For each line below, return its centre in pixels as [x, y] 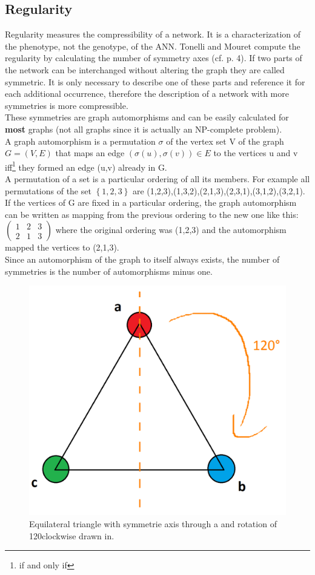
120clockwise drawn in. [72, 535]
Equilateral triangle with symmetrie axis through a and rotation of [153, 524]
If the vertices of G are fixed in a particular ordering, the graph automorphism [151, 202]
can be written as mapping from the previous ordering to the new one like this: [152, 214]
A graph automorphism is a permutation [80, 141]
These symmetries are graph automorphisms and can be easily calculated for [147, 117]
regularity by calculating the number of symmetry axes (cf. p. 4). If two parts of [154, 58]
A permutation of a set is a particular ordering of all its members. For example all [157, 178]
